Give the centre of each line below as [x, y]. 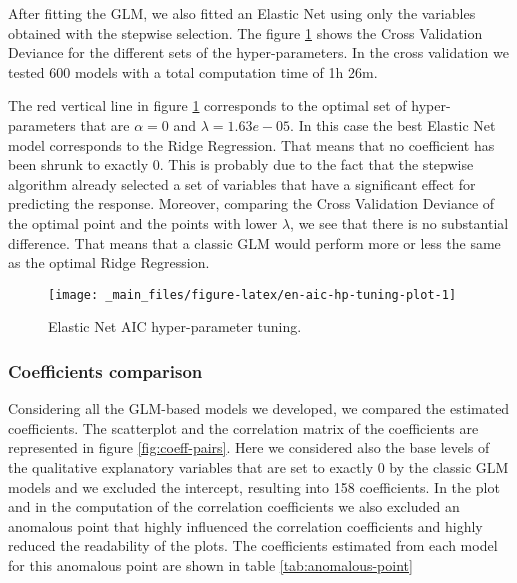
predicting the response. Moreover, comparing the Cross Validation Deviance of [251, 203]
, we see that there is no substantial [399, 222]
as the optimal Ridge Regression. [109, 262]
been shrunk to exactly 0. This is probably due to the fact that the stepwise [241, 164]
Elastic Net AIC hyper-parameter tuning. [175, 326]
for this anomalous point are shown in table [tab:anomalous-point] [210, 564]
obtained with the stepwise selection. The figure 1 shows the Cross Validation [245, 32]
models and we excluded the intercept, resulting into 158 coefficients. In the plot [254, 486]
